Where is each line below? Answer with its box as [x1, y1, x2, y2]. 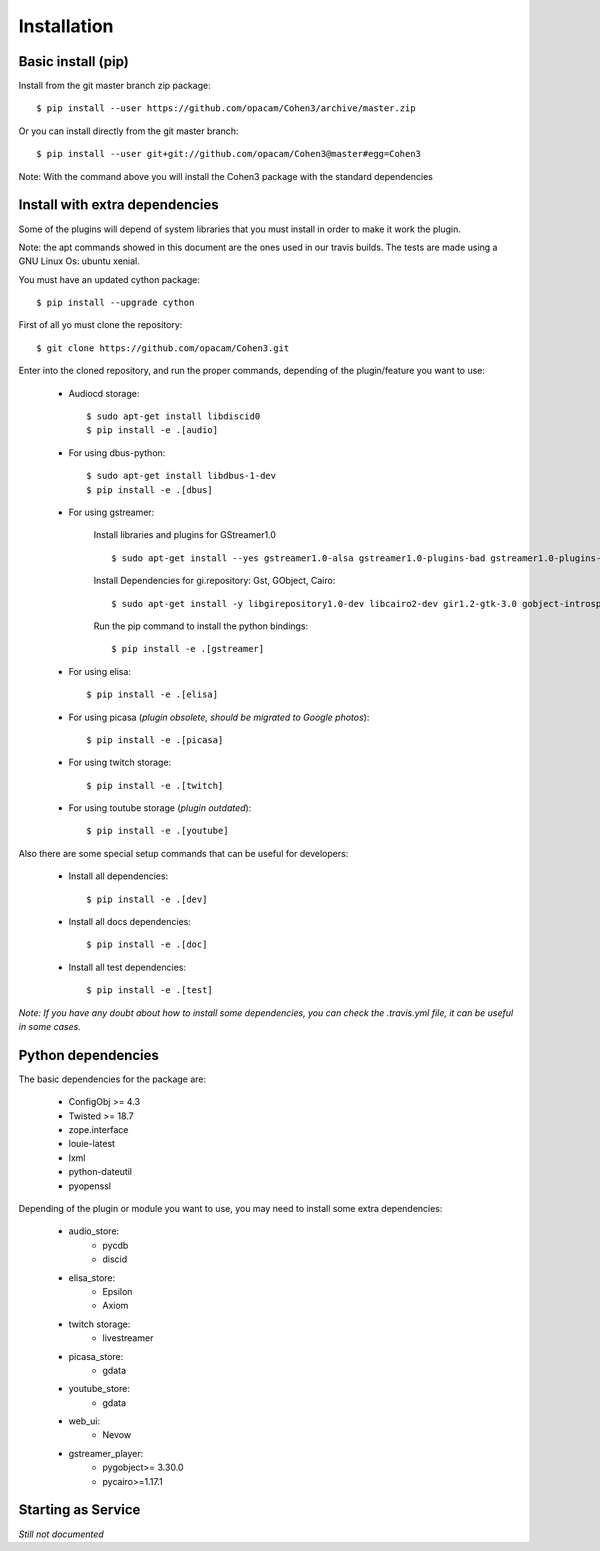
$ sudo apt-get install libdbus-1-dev [86, 470, 277, 482]
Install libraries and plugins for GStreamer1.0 [93, 529, 277, 541]
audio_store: [68, 1225, 120, 1237]
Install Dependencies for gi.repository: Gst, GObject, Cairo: [93, 575, 336, 587]
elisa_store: [68, 1271, 116, 1284]
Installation [18, 15, 114, 37]
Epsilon [102, 1285, 133, 1297]
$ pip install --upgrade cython [36, 297, 195, 309]
